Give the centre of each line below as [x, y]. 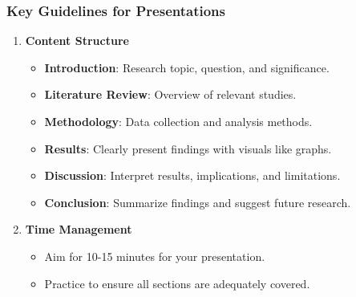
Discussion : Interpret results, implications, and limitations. [192, 175]
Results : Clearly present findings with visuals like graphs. [188, 148]
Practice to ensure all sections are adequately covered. [177, 283]
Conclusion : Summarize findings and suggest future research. [198, 202]
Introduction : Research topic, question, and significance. [187, 67]
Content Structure [77, 41]
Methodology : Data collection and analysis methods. [178, 121]
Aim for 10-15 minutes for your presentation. [155, 256]
